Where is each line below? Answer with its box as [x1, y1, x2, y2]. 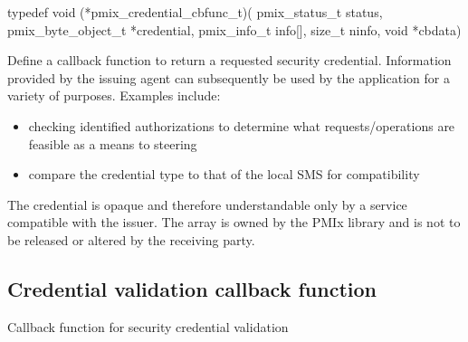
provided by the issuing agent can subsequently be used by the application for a [7, 68, 450, 87]
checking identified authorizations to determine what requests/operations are [28, 116, 455, 135]
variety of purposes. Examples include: [7, 86, 221, 105]
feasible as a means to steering [28, 134, 197, 153]
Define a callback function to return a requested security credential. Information [7, 51, 452, 70]
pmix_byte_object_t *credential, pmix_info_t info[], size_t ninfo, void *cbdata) [7, 20, 462, 39]
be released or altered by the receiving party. [7, 230, 255, 249]
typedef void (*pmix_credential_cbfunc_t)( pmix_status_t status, [7, 3, 383, 21]
